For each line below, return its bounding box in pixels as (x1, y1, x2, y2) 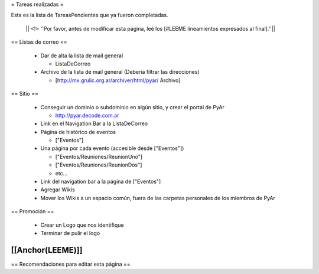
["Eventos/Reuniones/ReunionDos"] (55, 161, 142, 168)
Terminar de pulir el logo (40, 229, 100, 236)
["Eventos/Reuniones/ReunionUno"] (55, 153, 143, 160)
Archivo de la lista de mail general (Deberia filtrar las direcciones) (40, 68, 200, 76)
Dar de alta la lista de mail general (40, 52, 123, 59)
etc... (55, 169, 68, 177)
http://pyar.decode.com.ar (55, 112, 119, 119)
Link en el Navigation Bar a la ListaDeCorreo (40, 120, 148, 127)
